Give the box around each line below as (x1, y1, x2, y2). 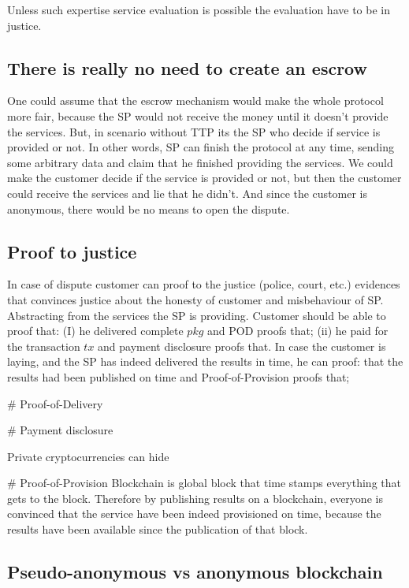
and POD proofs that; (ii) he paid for (207, 322, 389, 339)
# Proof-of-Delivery (7, 395, 103, 411)
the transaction (7, 337, 80, 354)
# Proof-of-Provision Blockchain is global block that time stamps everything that (7, 474, 401, 491)
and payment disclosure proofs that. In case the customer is (98, 337, 386, 354)
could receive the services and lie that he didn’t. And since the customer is (7, 184, 368, 201)
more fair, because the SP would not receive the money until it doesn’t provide (7, 107, 389, 124)
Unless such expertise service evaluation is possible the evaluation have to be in (7, 2, 390, 17)
